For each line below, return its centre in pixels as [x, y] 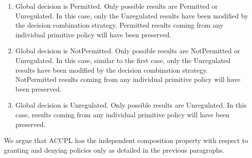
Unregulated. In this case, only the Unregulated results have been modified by [132, 15]
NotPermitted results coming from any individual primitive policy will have [128, 79]
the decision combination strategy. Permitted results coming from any [119, 25]
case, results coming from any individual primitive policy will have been [122, 114]
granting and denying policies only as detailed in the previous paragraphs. [114, 150]
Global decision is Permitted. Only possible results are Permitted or [117, 6]
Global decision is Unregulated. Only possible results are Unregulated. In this [131, 105]
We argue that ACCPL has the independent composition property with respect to [126, 140]
